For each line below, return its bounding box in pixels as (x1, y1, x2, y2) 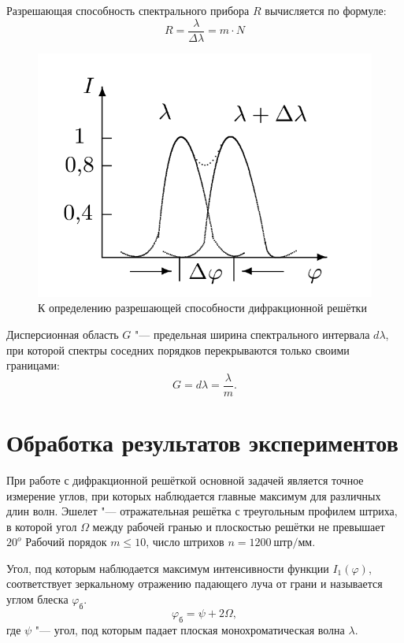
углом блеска (6, 591, 69, 608)
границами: (6, 357, 60, 374)
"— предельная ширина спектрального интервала (135, 325, 370, 342)
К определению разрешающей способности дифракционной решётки (38, 299, 367, 316)
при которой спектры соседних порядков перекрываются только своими (6, 341, 350, 358)
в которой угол (6, 518, 77, 534)
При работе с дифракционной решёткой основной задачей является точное (6, 471, 364, 488)
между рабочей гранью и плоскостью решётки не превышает (92, 518, 385, 534)
